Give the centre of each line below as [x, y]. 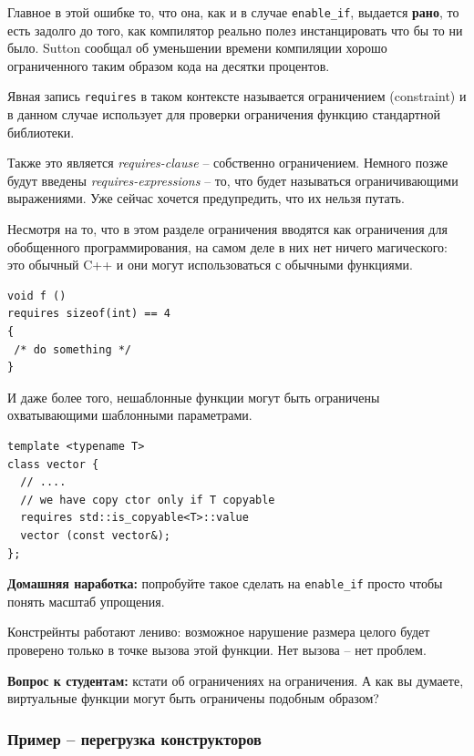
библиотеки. [41, 132]
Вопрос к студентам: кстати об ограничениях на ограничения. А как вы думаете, [236, 680]
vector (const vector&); [95, 535]
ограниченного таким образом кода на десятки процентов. [169, 65]
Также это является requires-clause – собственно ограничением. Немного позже [228, 163]
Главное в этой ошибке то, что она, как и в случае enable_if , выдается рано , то [233, 12]
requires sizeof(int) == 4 [89, 314]
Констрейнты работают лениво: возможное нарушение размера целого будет [219, 632]
